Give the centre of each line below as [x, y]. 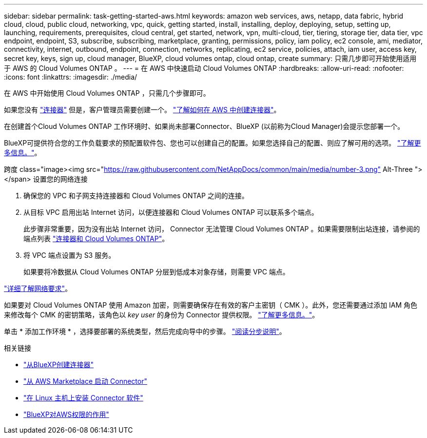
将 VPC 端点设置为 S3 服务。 [69, 255]
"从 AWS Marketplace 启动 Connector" [85, 381]
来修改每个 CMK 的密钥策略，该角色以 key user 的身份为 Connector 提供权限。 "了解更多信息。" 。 [162, 315]
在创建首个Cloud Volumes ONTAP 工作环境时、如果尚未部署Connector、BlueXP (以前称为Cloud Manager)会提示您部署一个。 [204, 126]
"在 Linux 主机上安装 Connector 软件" [83, 398]
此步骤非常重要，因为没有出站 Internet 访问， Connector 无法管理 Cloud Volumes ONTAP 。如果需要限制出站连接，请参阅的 [222, 229]
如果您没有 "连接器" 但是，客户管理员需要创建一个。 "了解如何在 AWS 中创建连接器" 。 [142, 110]
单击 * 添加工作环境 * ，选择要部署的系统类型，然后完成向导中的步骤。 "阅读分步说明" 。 [145, 331]
